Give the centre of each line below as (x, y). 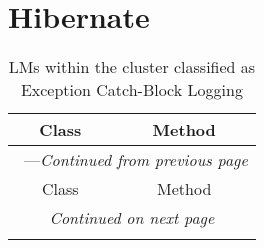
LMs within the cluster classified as (132, 67)
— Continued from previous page (136, 160)
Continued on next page (132, 218)
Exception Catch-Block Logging (131, 90)
